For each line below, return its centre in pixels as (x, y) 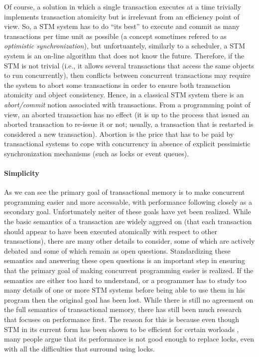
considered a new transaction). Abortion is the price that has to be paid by (119, 134)
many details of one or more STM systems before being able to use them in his (125, 290)
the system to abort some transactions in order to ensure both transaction (117, 85)
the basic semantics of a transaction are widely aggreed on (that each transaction (128, 221)
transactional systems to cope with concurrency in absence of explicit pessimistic (127, 144)
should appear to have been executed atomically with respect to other (111, 231)
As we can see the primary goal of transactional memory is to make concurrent (125, 192)
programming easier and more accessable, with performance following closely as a (128, 201)
